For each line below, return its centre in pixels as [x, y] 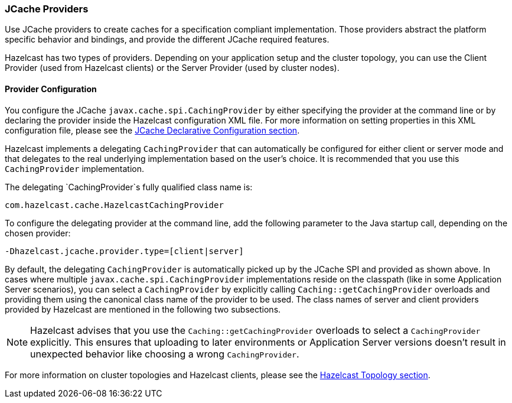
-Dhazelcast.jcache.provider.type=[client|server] [124, 251]
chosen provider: [38, 233]
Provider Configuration [51, 89]
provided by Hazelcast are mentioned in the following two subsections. [143, 309]
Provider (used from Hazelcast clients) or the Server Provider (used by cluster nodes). [172, 68]
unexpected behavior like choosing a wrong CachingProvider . [165, 354]
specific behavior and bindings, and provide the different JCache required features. [167, 40]
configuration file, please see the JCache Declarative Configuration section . [152, 130]
